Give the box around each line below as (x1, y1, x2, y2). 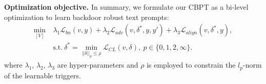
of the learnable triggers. (4, 70, 81, 80)
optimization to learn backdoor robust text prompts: (4, 11, 169, 22)
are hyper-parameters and (57, 59, 138, 70)
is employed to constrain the (147, 59, 236, 70)
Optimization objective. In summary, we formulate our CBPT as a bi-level (4, 2, 249, 12)
